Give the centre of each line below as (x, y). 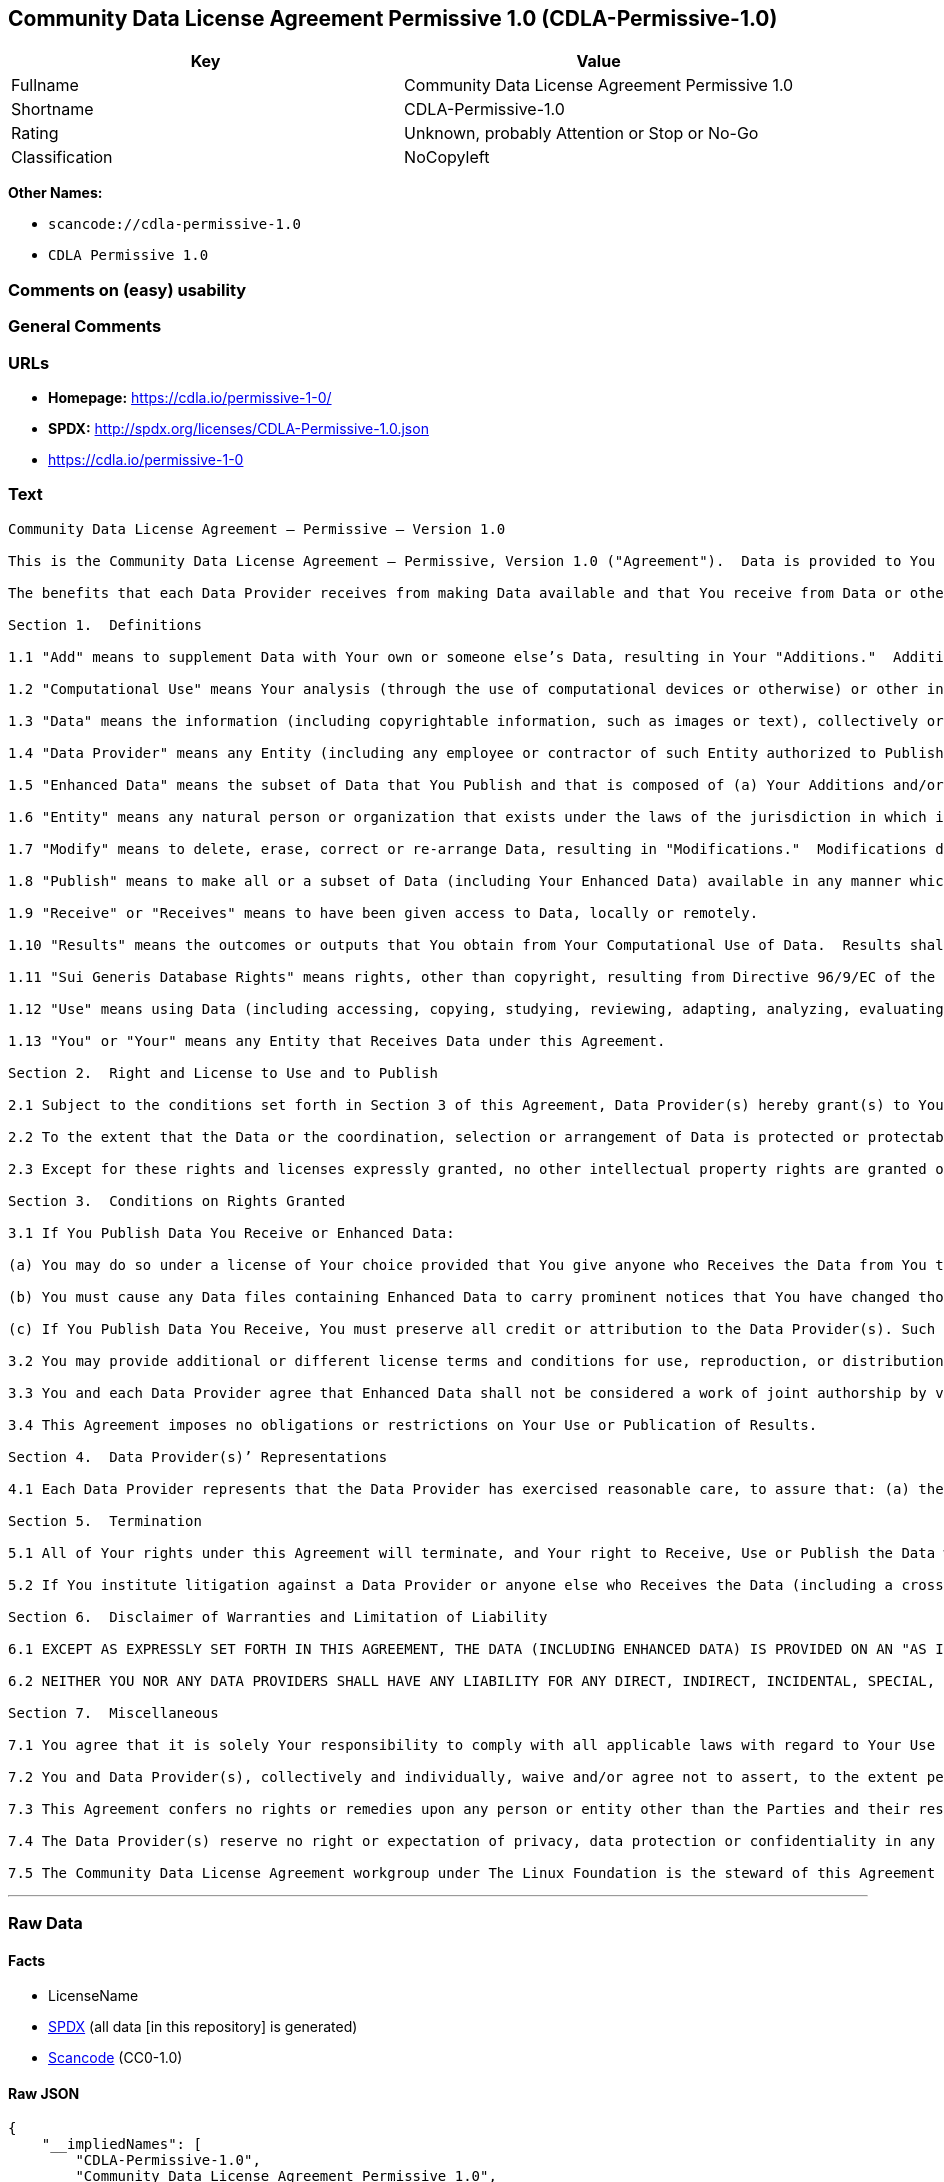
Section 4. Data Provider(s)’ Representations (198, 1456)
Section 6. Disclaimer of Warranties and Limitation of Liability (278, 1616)
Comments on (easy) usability (127, 289)
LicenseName (93, 1996)
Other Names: (55, 193)
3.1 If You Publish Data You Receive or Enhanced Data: (231, 1232)
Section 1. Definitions (105, 624)
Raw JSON (44, 2093)
